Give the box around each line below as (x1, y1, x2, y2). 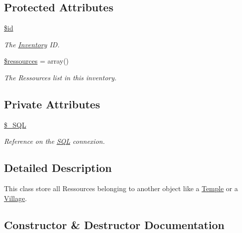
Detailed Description (4, 160, 112, 175)
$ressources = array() (4, 56, 69, 66)
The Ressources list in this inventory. (4, 72, 117, 82)
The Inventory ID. (4, 39, 60, 49)
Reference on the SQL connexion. (4, 136, 105, 146)
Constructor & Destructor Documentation (4, 217, 225, 232)
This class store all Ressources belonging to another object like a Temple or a (4, 183, 238, 194)
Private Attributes (4, 96, 100, 111)
